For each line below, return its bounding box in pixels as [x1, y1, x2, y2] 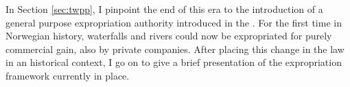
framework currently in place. [5, 68, 130, 82]
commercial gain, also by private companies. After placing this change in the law [5, 41, 345, 56]
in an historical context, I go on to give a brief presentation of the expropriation [5, 55, 342, 69]
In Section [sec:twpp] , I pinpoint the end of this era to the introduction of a [5, 2, 323, 16]
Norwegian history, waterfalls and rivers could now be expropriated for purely [5, 29, 332, 43]
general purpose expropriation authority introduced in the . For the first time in [5, 15, 342, 29]
